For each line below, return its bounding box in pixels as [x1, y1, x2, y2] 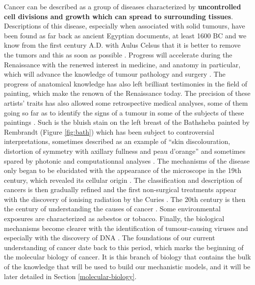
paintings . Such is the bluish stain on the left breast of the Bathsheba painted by [4, 117, 250, 127]
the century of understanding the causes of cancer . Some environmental [4, 203, 221, 214]
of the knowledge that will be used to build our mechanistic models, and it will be [4, 261, 251, 272]
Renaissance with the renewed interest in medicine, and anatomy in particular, [4, 59, 241, 69]
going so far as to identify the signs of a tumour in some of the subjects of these [4, 107, 244, 117]
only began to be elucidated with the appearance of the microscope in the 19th [4, 165, 241, 175]
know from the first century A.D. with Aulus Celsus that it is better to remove [4, 40, 241, 50]
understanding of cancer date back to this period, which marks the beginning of [4, 242, 244, 252]
